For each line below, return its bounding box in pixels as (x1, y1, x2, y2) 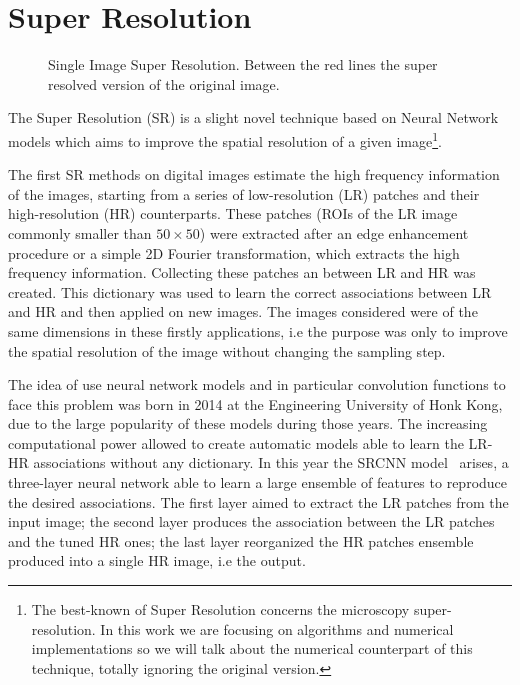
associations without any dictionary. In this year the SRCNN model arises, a (33, 452, 509, 473)
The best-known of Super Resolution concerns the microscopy (31, 599, 410, 620)
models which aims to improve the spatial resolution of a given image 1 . (8, 127, 442, 151)
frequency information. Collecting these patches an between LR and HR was (8, 262, 476, 283)
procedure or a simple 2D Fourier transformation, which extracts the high (8, 242, 460, 263)
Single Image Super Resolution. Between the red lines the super (48, 54, 438, 75)
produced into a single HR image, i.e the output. (8, 550, 306, 571)
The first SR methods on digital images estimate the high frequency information (8, 164, 500, 185)
